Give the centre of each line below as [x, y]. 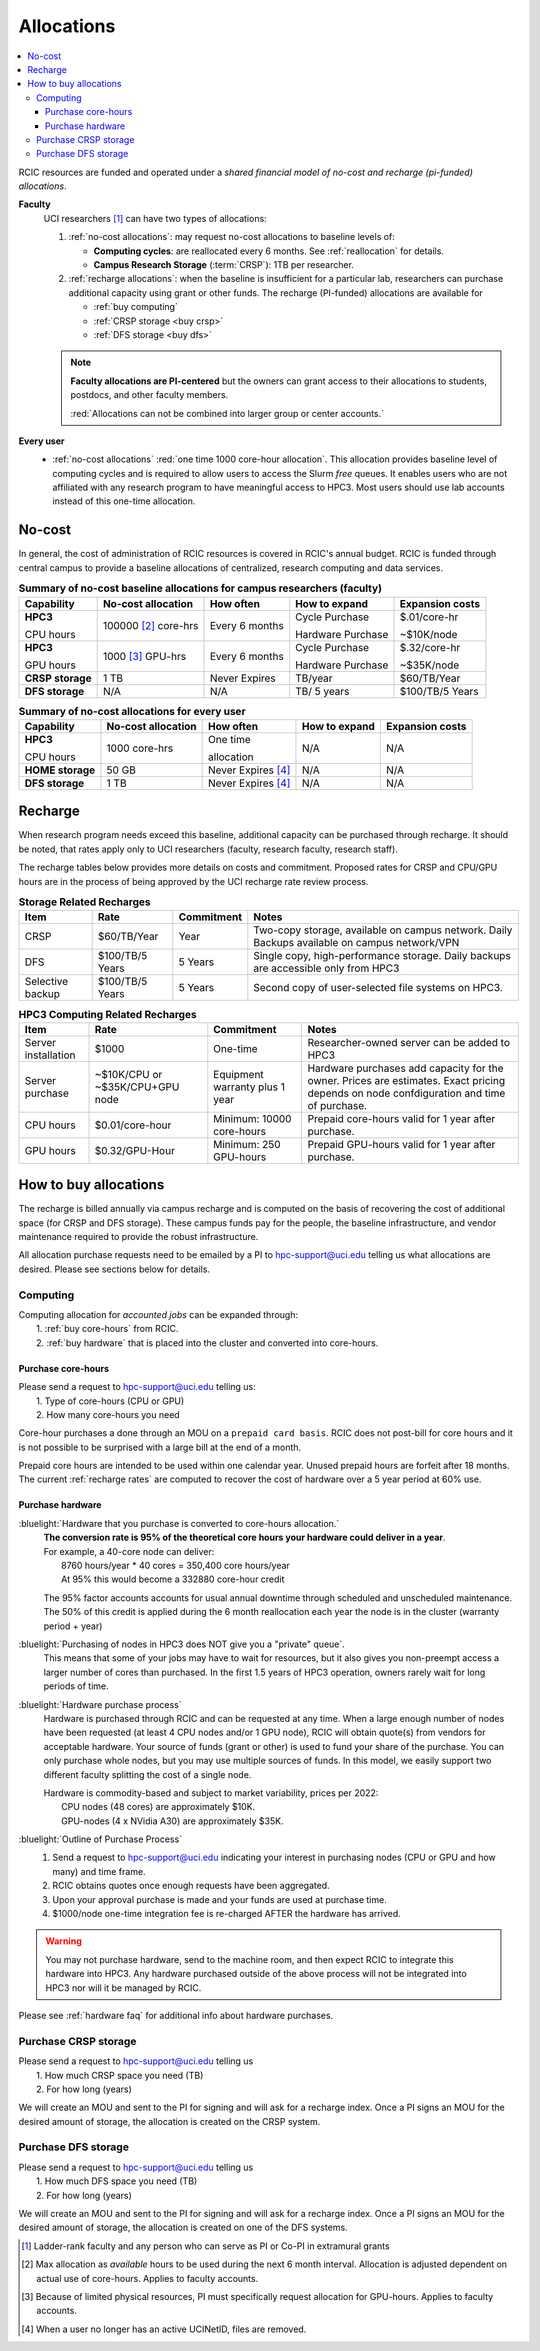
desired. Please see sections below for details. [114, 1269]
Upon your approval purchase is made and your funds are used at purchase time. [219, 1899]
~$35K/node [429, 665]
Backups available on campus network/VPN [356, 943]
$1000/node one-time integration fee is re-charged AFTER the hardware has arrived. [227, 1914]
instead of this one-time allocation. [124, 501]
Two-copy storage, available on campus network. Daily [383, 930]
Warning [63, 1941]
